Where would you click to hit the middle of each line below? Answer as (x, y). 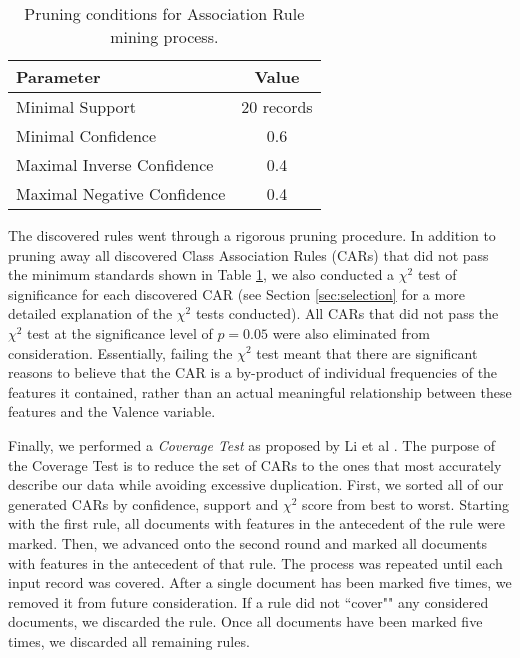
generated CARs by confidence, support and (143, 503)
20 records (277, 106)
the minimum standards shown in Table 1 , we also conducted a (201, 274)
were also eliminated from (351, 332)
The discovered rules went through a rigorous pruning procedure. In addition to (252, 235)
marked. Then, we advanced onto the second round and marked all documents (247, 542)
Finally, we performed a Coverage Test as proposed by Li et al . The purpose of (252, 444)
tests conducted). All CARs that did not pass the (347, 313)
